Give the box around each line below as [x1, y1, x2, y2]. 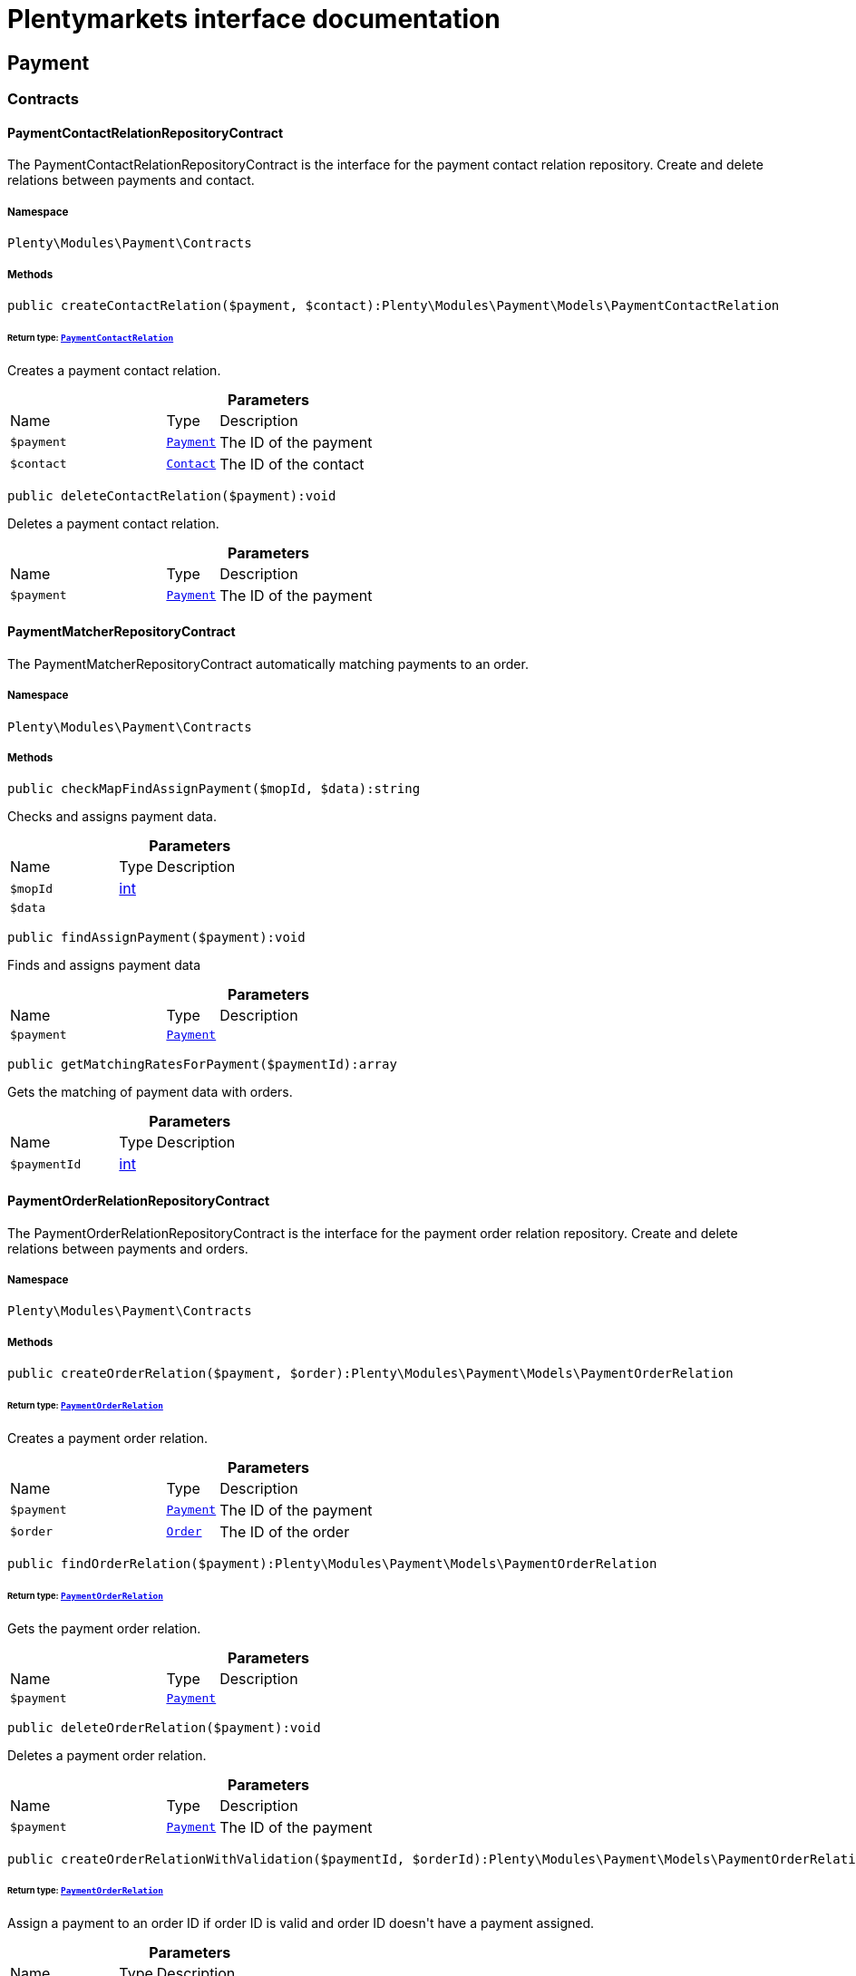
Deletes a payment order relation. [7, 1747, 207, 1763]
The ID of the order [219, 1522, 350, 1541]
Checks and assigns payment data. [7, 809, 217, 825]
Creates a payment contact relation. [7, 362, 221, 378]
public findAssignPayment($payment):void [7, 930, 306, 945]
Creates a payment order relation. [7, 1429, 209, 1446]
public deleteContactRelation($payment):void [7, 488, 336, 503]
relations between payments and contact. [7, 172, 255, 189]
